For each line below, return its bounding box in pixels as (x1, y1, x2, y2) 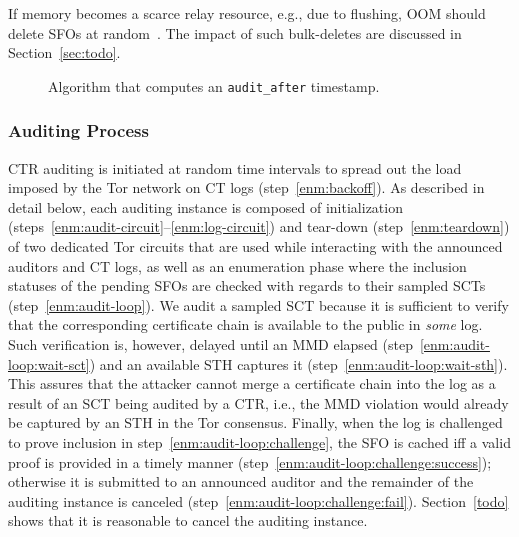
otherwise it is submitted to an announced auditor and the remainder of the (8, 471, 474, 492)
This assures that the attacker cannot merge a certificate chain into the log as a (8, 373, 496, 394)
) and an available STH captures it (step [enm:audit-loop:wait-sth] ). (89, 353, 508, 374)
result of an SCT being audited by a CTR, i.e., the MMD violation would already (8, 392, 509, 413)
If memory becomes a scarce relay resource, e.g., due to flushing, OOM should (8, 3, 486, 23)
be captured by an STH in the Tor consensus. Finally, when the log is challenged (8, 412, 503, 433)
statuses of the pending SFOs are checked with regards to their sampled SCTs (8, 275, 486, 296)
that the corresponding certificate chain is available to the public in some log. (8, 314, 483, 335)
